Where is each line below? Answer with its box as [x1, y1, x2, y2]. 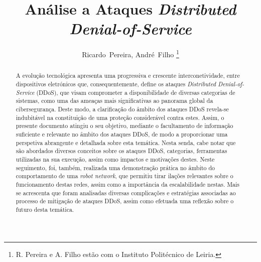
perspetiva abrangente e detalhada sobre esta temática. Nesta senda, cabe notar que [16, 138, 236, 147]
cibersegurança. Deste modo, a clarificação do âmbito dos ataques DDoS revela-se [16, 104, 229, 113]
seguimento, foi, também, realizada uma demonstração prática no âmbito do [16, 163, 215, 172]
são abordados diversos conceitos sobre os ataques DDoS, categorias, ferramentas [16, 147, 227, 155]
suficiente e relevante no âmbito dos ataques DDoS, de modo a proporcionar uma [16, 129, 228, 138]
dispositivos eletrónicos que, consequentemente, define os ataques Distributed [16, 80, 216, 88]
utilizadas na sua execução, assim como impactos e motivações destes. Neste [16, 155, 215, 163]
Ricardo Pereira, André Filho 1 [82, 48, 179, 59]
